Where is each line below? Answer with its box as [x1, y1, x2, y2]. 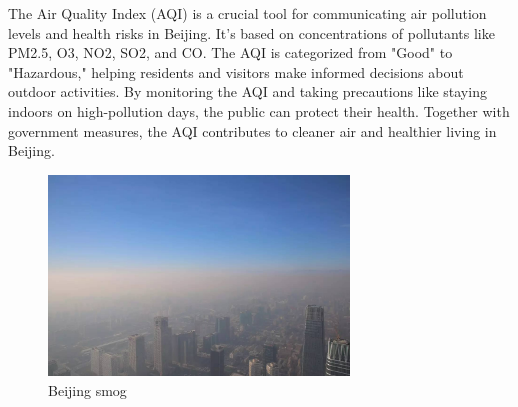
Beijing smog [48, 379, 127, 400]
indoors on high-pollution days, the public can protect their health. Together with [8, 100, 510, 121]
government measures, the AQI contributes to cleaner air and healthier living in [8, 120, 497, 141]
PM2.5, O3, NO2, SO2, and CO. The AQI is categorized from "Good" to [8, 42, 453, 63]
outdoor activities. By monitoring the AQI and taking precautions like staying [8, 81, 487, 102]
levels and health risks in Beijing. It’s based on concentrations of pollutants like [8, 22, 495, 43]
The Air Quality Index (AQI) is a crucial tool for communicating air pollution [8, 3, 487, 23]
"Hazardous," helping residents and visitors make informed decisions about [8, 61, 464, 82]
